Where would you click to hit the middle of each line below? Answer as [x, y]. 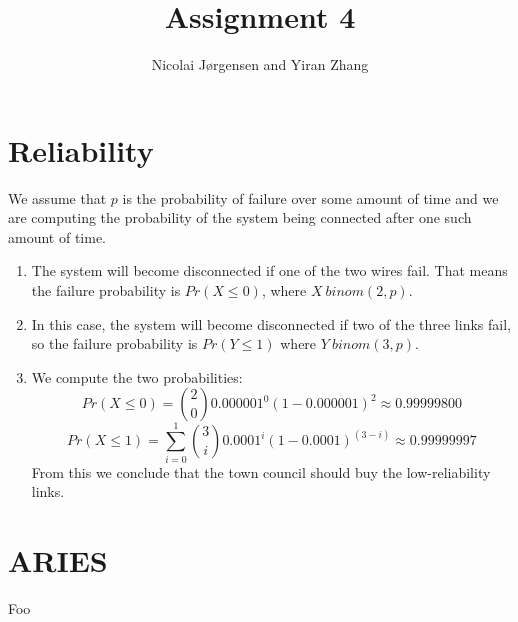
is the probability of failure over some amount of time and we [310, 197]
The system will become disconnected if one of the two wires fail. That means [269, 270]
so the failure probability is [114, 343]
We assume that [57, 197]
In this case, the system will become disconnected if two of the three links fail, [271, 323]
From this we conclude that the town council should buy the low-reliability [261, 471]
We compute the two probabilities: [137, 376]
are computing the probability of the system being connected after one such [240, 217]
